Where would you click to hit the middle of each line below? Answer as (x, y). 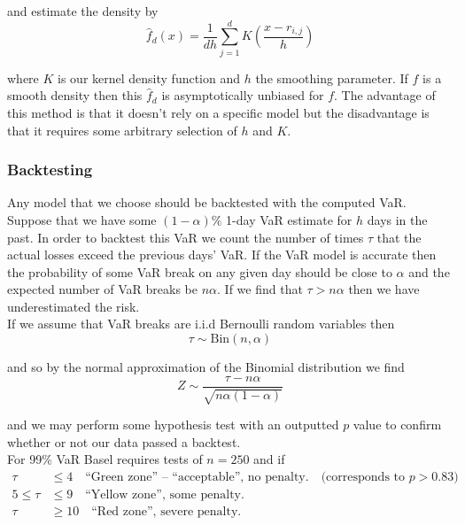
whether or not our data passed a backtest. (124, 441)
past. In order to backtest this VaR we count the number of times (186, 237)
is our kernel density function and (149, 77)
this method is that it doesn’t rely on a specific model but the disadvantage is (218, 112)
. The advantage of (385, 95)
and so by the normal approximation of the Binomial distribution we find (206, 367)
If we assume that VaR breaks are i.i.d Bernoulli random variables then (201, 324)
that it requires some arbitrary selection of (122, 130)
